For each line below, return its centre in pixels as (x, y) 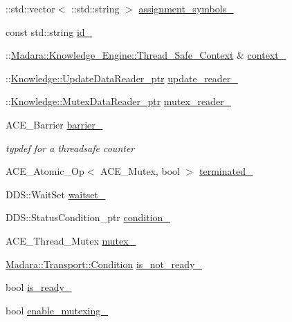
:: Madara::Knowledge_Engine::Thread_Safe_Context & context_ (146, 55)
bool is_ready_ (39, 287)
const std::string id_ (49, 31)
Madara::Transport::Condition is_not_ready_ (104, 264)
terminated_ (226, 171)
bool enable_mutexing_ (57, 310)
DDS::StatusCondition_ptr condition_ (88, 217)
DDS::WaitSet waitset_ (56, 194)
